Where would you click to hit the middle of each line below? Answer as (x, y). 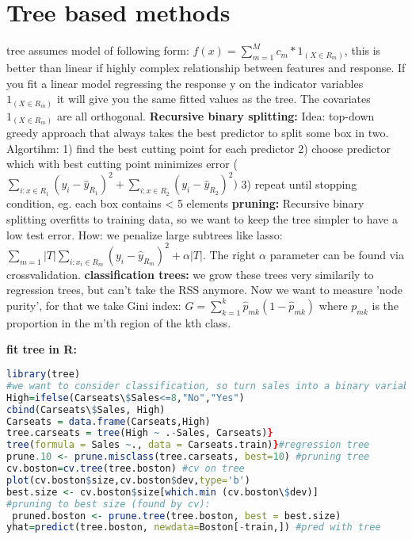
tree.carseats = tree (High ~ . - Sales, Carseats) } (140, 433)
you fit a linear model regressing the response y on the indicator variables (185, 83)
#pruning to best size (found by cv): (109, 504)
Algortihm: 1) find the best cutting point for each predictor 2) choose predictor (198, 148)
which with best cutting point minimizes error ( (122, 164)
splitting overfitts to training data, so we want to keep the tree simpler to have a (202, 219)
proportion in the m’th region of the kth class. (119, 322)
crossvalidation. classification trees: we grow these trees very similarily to (190, 274)
